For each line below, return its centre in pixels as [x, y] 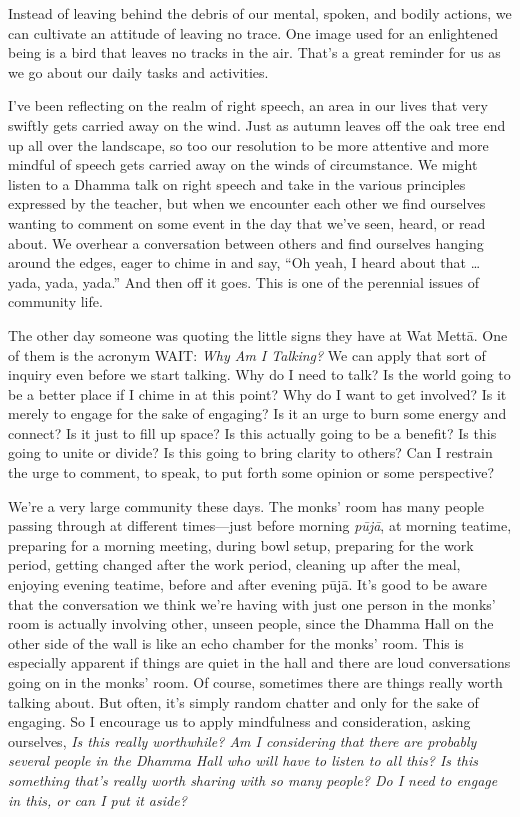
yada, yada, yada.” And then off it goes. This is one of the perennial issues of [244, 281]
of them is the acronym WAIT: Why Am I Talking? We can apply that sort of [247, 354]
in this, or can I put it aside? [97, 799]
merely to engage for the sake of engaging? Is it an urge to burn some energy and [257, 413]
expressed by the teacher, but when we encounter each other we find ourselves [247, 203]
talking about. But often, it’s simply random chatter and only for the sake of [243, 701]
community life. [55, 301]
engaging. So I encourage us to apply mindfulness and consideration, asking [239, 721]
